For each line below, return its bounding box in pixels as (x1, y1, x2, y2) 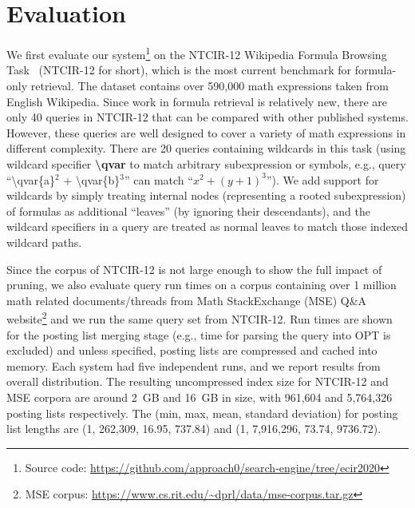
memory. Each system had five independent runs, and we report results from (6, 357, 381, 374)
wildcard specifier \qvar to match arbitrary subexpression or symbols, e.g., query (6, 155, 406, 172)
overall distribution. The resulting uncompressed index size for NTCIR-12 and (6, 373, 389, 390)
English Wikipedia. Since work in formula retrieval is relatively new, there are (6, 93, 388, 109)
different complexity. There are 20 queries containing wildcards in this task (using (6, 140, 406, 157)
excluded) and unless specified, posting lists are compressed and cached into (6, 342, 377, 359)
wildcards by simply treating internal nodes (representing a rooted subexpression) (6, 187, 406, 204)
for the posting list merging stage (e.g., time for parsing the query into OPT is (6, 326, 391, 343)
